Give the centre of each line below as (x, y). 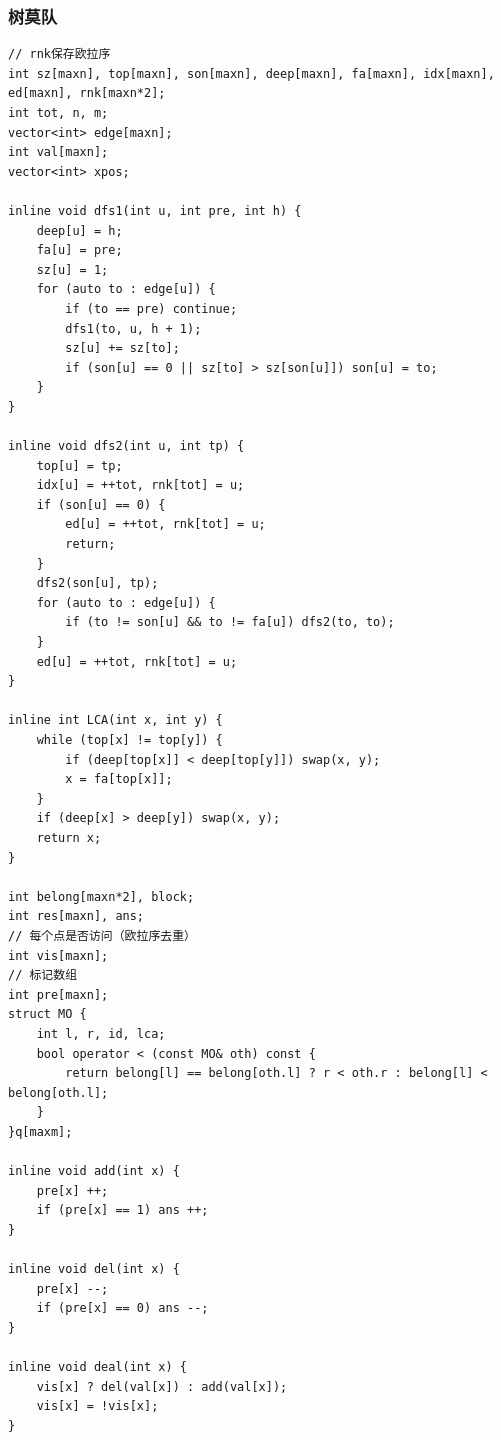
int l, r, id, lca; (101, 1033)
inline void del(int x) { (94, 1269)
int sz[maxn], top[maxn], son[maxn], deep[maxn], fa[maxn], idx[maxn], (251, 73)
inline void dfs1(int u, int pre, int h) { (155, 210)
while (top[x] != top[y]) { (129, 740)
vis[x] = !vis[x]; (97, 1406)
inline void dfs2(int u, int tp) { (126, 446)
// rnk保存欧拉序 (59, 54)
